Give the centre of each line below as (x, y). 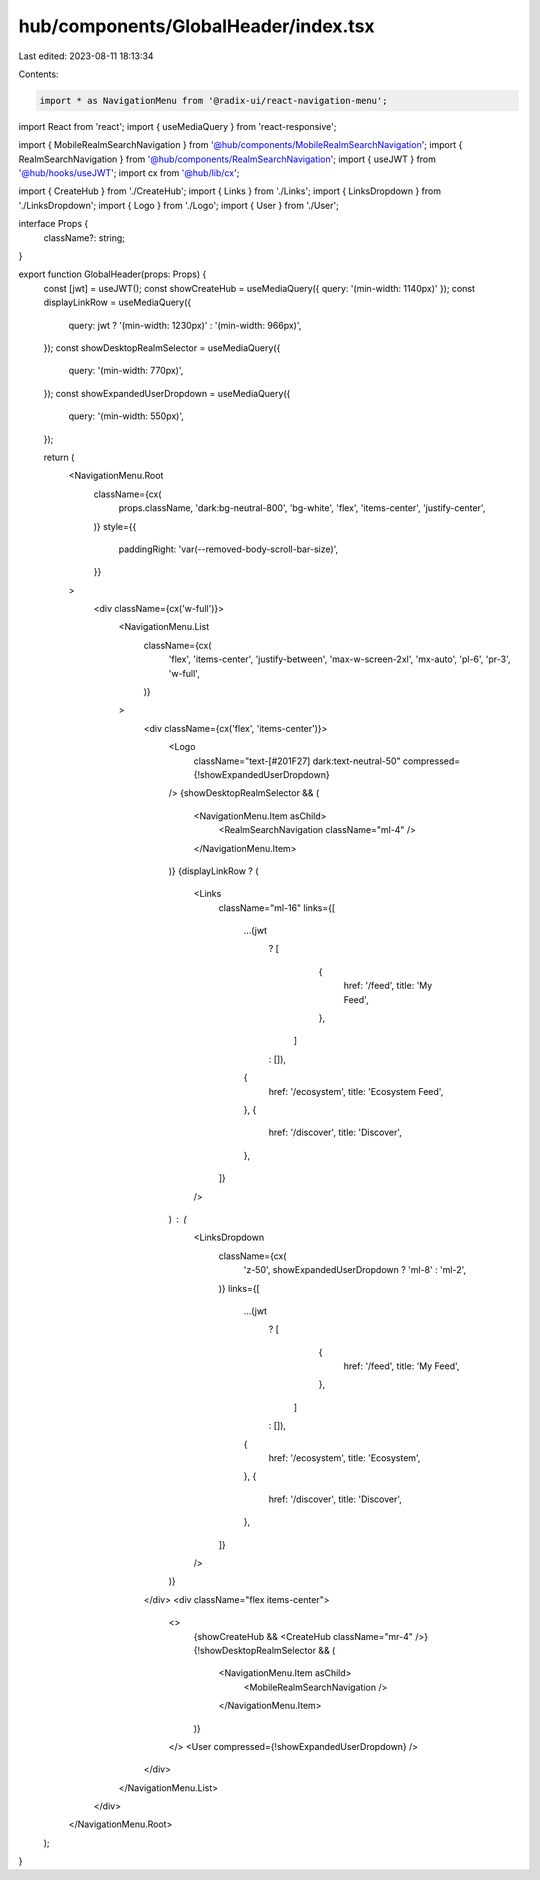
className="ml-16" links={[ (277, 907)
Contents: (38, 74)
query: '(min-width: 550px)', (126, 416)
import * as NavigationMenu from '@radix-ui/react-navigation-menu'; (213, 100)
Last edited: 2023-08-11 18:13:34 (86, 56)
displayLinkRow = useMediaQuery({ (117, 302)
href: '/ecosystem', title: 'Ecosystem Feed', (356, 1091)
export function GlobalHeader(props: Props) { (112, 274)
